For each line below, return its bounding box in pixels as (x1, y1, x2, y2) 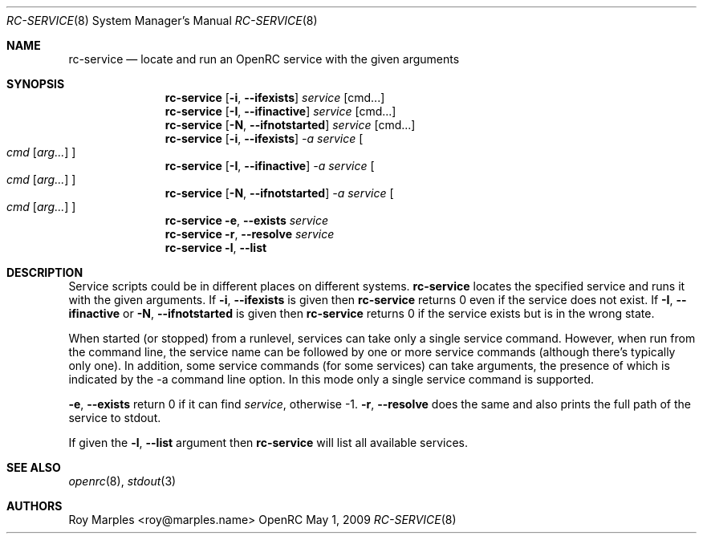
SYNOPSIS (6, 77, 65, 91)
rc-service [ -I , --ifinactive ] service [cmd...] (165, 104, 396, 118)
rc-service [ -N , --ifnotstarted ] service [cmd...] (165, 118, 416, 132)
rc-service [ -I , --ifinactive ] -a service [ (165, 159, 375, 173)
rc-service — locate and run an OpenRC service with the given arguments (68, 52, 460, 66)
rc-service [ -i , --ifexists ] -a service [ (165, 132, 364, 145)
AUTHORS (6, 499, 63, 513)
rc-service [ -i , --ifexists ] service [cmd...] (165, 91, 385, 104)
